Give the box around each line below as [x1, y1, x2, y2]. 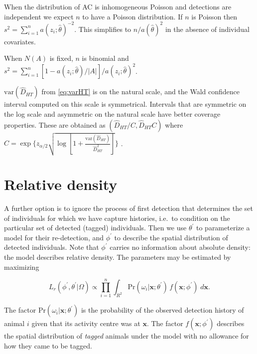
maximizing [4, 261, 39, 272]
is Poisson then [191, 11, 238, 21]
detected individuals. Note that [4, 242, 99, 252]
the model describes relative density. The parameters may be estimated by [4, 251, 231, 262]
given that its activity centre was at [31, 318, 140, 329]
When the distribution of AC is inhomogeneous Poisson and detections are [4, 1, 232, 11]
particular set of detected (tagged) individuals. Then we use [4, 222, 187, 233]
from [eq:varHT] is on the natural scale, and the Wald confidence [41, 86, 240, 97]
